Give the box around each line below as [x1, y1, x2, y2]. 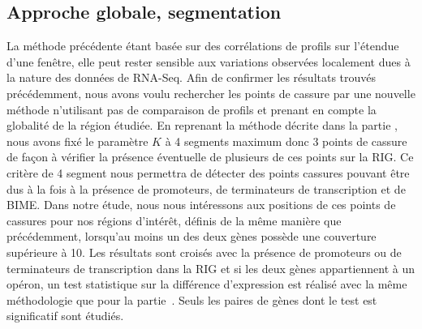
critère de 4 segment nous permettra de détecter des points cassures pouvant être [6, 164, 410, 181]
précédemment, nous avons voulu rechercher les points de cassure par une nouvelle [6, 84, 416, 101]
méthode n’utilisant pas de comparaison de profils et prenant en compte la [6, 100, 377, 117]
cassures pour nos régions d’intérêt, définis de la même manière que [6, 211, 342, 229]
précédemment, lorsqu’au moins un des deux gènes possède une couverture [6, 228, 377, 245]
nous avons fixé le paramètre [6, 132, 149, 149]
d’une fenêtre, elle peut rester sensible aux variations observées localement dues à [6, 53, 411, 70]
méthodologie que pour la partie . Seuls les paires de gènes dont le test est [6, 291, 377, 308]
